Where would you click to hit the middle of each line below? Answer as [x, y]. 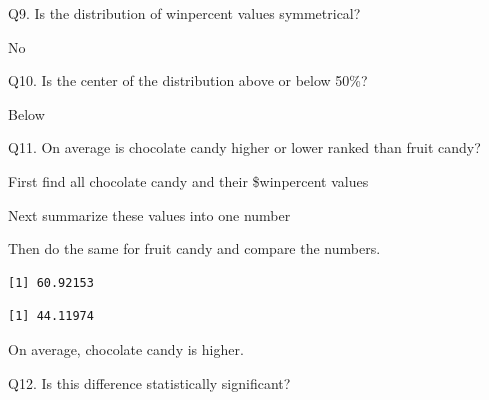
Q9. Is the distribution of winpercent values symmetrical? [184, 13]
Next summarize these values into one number [149, 214]
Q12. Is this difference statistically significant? [149, 382]
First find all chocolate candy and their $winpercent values [188, 180]
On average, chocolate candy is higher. [126, 348]
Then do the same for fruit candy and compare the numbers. [194, 248]
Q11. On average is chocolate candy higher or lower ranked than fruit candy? [244, 147]
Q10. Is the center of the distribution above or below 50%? [188, 80]
